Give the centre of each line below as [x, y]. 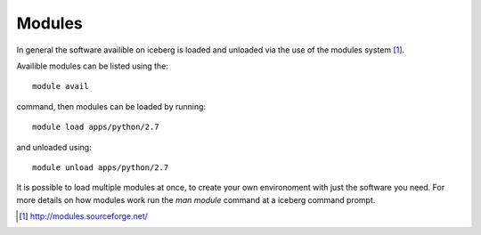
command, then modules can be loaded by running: [111, 106]
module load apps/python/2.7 [96, 127]
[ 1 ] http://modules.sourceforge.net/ [84, 216]
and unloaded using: [54, 147]
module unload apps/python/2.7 [101, 167]
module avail [61, 86]
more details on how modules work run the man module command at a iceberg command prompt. [196, 199]
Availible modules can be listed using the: [93, 66]
